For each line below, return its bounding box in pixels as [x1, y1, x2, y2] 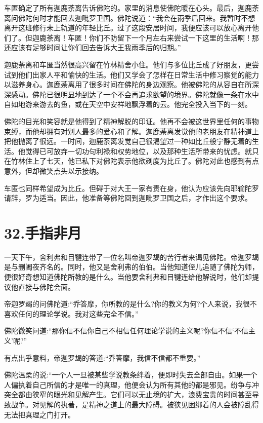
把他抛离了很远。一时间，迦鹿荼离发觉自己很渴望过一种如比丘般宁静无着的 [4, 136, 252, 146]
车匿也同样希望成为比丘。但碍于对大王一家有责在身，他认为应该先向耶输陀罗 [4, 182, 259, 193]
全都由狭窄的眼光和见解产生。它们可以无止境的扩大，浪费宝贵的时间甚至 [11, 389, 252, 400]
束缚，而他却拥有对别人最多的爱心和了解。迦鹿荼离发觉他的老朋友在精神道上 [4, 126, 259, 136]
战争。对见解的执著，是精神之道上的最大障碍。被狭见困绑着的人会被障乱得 [11, 399, 259, 409]
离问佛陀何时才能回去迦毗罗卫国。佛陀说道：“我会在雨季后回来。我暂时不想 [4, 12, 255, 23]
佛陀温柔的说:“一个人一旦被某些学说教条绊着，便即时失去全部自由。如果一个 [4, 369, 257, 380]
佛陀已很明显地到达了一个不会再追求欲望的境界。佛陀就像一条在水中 [32, 89, 259, 99]
